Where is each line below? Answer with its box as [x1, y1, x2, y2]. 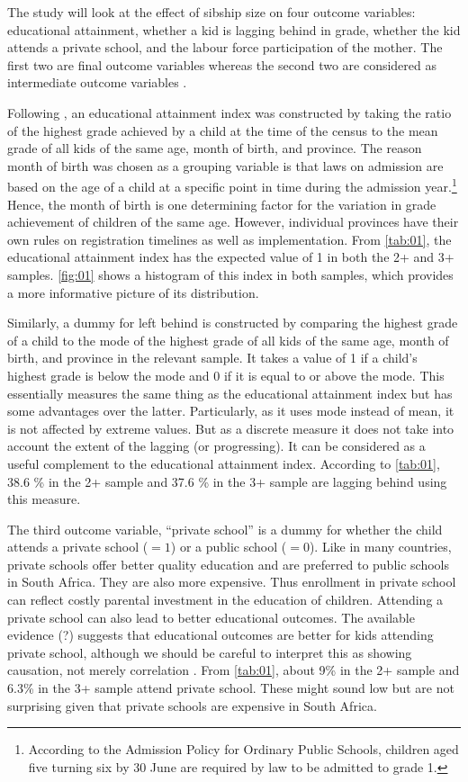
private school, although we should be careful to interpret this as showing [7, 643, 412, 661]
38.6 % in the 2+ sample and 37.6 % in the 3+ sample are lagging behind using [7, 472, 447, 490]
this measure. [7, 490, 81, 508]
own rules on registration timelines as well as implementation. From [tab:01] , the [7, 229, 452, 248]
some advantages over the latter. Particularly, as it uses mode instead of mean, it [7, 401, 454, 420]
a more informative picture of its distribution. [7, 283, 259, 301]
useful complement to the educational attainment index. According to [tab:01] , [7, 454, 440, 472]
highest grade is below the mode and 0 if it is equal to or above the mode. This [7, 365, 445, 384]
